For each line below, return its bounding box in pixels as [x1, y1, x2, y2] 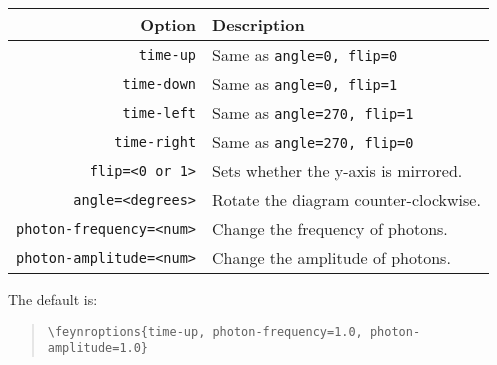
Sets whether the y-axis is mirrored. [212, 159, 463, 182]
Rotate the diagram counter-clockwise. [212, 188, 481, 211]
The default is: [8, 289, 98, 309]
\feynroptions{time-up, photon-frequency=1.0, [47, 324, 363, 339]
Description [212, 13, 305, 36]
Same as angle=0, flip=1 [212, 72, 398, 95]
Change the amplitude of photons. [212, 246, 451, 269]
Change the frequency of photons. [212, 217, 448, 240]
